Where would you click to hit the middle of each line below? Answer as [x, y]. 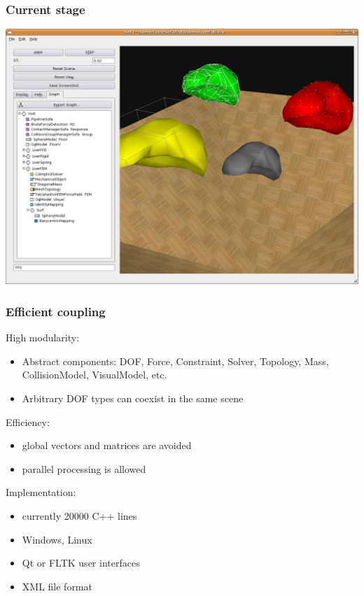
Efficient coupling [56, 311]
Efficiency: [28, 421]
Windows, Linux [57, 539]
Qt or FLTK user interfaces [81, 563]
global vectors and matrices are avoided [107, 445]
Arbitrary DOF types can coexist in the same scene [133, 398]
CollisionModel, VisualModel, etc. [94, 375]
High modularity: [43, 338]
